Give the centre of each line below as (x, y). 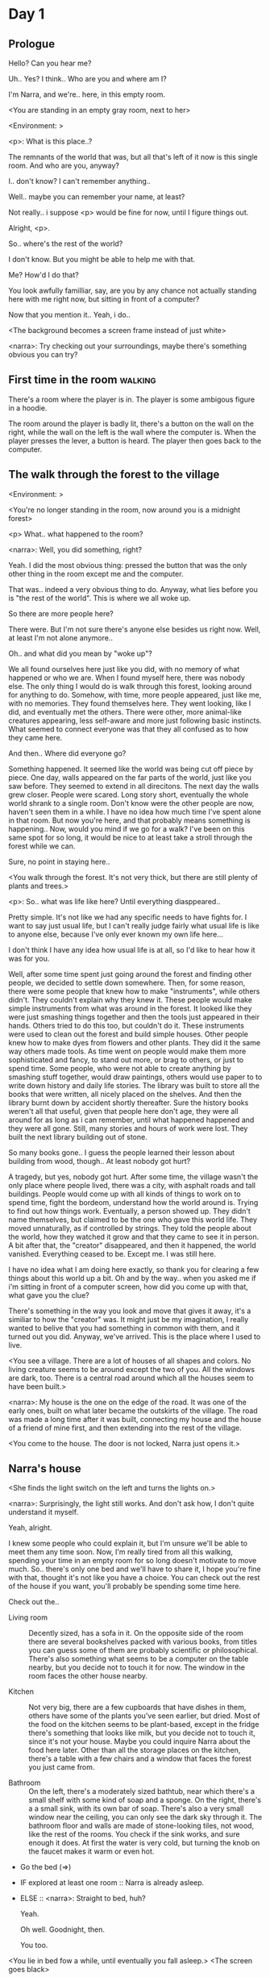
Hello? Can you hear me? (50, 63)
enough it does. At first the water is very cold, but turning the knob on (144, 1843)
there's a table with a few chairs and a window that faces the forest (140, 1758)
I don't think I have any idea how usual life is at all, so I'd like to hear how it (132, 949)
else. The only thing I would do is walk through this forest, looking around (130, 686)
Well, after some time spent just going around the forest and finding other (130, 974)
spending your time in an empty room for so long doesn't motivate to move (133, 1561)
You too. (34, 1946)
